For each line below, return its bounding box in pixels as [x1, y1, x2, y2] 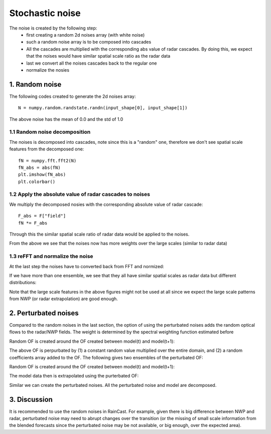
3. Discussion [9, 395, 53, 403]
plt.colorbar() [18, 178, 56, 184]
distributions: [9, 280, 37, 286]
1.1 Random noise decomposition [9, 128, 91, 135]
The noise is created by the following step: [9, 25, 97, 31]
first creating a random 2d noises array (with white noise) [26, 32, 145, 38]
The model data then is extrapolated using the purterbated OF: [9, 373, 139, 379]
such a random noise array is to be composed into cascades [26, 39, 152, 45]
